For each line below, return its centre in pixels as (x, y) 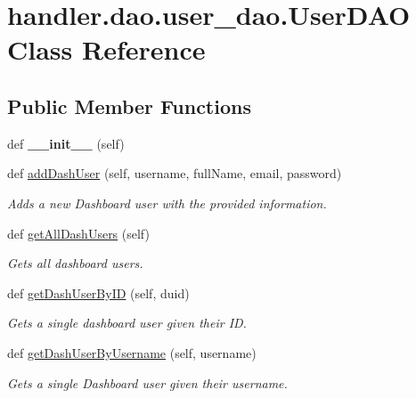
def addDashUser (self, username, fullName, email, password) (175, 173)
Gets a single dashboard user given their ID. (127, 323)
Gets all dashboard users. (75, 263)
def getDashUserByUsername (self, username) (132, 352)
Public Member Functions (129, 106)
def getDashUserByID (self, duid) (98, 292)
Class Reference (106, 49)
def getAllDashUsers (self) (78, 233)
